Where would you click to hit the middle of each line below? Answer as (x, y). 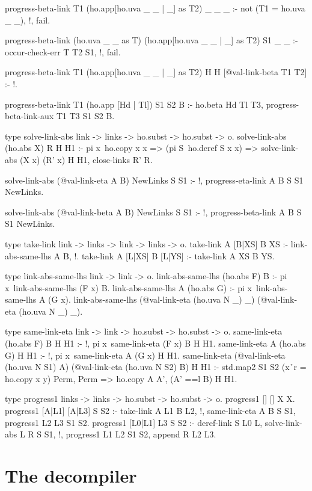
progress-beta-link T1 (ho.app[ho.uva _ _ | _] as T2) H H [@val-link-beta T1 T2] (156, 72)
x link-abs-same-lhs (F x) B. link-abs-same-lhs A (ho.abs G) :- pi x (128, 287)
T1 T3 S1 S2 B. (85, 116)
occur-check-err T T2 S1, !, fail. (63, 51)
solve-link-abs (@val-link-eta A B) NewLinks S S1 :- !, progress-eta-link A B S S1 (154, 180)
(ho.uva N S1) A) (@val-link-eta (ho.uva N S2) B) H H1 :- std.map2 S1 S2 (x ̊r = (156, 367)
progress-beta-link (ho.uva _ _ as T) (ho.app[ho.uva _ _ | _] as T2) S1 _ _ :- (151, 40)
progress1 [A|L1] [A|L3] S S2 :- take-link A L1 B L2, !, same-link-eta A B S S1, (150, 411)
